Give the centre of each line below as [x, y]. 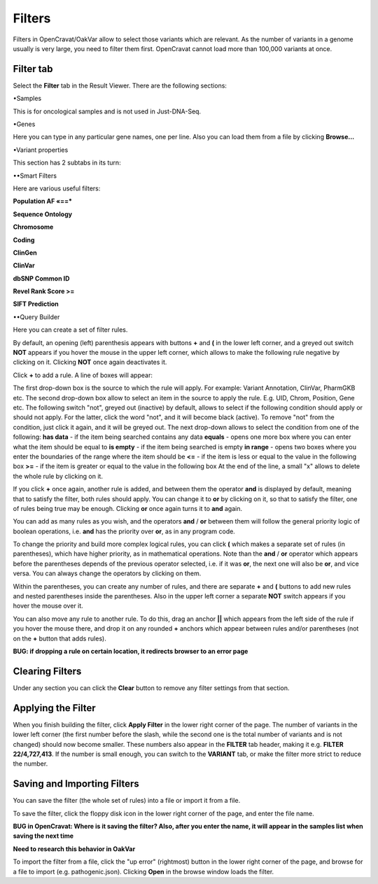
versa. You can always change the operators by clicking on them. [107, 573]
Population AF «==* [43, 201]
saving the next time [43, 836]
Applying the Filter [54, 708]
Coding [24, 240]
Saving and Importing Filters [76, 784]
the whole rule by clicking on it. [58, 476]
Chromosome [33, 227]
